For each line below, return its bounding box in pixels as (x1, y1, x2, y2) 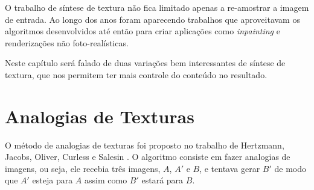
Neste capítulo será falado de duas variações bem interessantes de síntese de (5, 57, 286, 69)
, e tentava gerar (199, 162, 260, 174)
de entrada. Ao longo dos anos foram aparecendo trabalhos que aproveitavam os (5, 13, 300, 25)
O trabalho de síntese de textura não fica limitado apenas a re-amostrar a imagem (5, 1, 309, 13)
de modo (274, 162, 307, 174)
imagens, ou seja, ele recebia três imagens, (5, 162, 161, 174)
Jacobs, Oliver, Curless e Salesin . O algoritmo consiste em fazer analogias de (5, 150, 290, 163)
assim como (85, 174, 127, 186)
